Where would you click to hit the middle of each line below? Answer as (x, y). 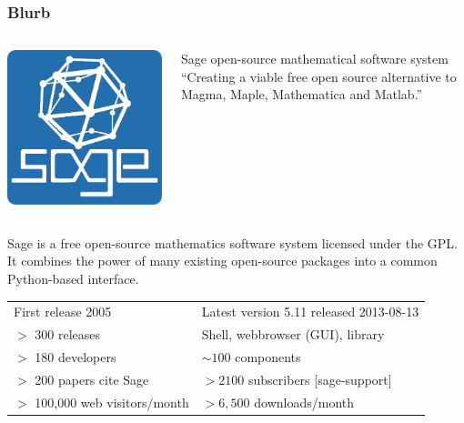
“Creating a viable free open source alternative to (318, 76)
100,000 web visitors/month (112, 402)
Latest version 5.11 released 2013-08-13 (310, 312)
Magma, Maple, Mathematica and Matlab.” (302, 94)
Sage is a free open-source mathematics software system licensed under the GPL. (232, 242)
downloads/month (304, 402)
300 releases (68, 334)
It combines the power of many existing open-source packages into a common (222, 261)
